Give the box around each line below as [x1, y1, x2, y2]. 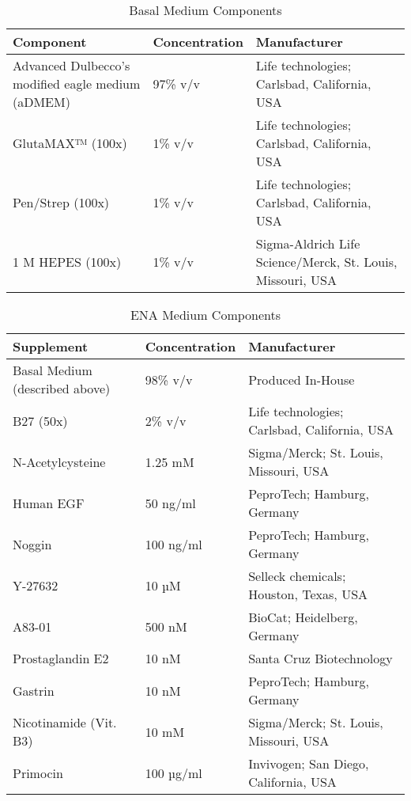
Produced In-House [248, 370, 355, 389]
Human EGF [13, 493, 85, 512]
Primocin [13, 763, 63, 782]
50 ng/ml [145, 493, 196, 512]
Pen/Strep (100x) [13, 193, 110, 211]
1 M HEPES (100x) [13, 252, 122, 271]
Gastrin [13, 681, 55, 700]
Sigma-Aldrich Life [255, 234, 360, 252]
